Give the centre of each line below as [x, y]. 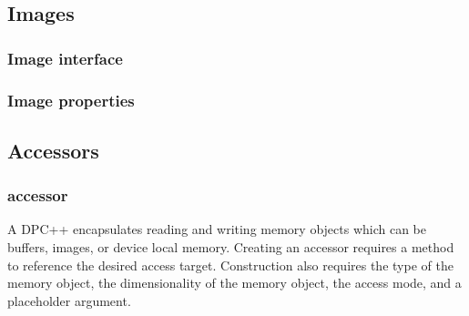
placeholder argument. [69, 300]
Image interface [65, 58]
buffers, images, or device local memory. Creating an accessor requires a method [231, 247]
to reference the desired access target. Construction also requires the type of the [230, 265]
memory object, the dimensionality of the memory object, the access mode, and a [234, 283]
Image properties [71, 100]
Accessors [53, 150]
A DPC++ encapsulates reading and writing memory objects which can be [217, 229]
